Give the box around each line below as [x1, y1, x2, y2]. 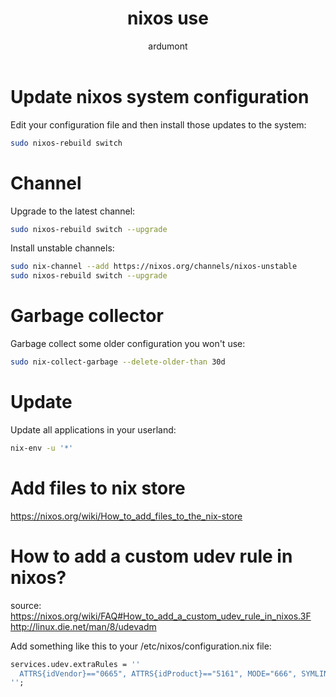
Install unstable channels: [10, 242, 115, 254]
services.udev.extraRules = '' [10, 659, 141, 669]
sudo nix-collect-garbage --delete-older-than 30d [10, 357, 226, 367]
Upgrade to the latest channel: [10, 205, 136, 217]
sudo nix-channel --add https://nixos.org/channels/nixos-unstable [10, 262, 298, 272]
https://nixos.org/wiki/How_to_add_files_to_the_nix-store [10, 510, 243, 522]
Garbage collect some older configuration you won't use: [10, 338, 246, 350]
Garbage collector [10, 305, 164, 327]
